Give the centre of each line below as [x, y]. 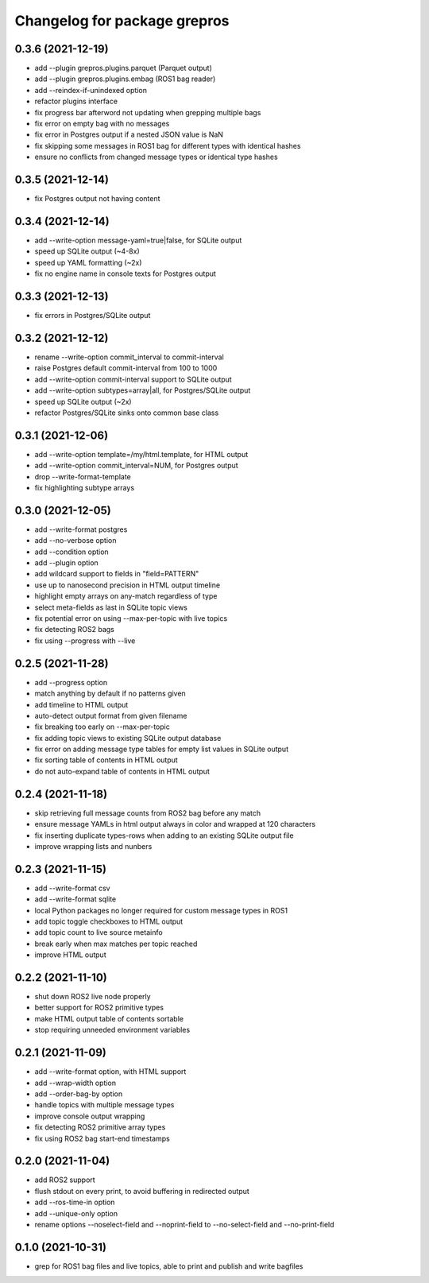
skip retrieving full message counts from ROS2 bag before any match [148, 813]
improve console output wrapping [90, 1116]
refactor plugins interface [76, 101]
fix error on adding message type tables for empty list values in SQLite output [162, 749]
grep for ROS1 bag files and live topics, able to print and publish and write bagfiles [169, 1266]
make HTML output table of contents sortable [109, 1018]
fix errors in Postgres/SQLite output [93, 316]
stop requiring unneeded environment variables [112, 1030]
